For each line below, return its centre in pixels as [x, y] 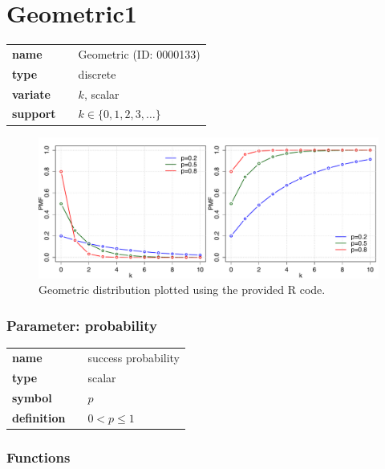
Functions [38, 457]
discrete [97, 73]
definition [39, 417]
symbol [32, 397]
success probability [134, 358]
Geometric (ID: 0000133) [139, 53]
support [34, 114]
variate [31, 94]
